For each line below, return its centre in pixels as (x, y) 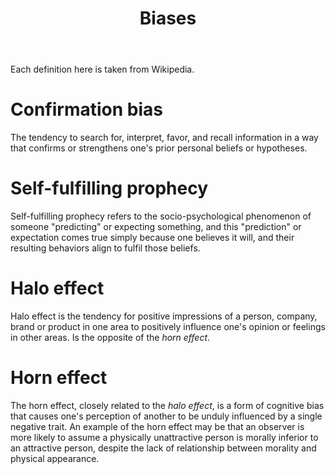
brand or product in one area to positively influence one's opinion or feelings (168, 326)
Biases (168, 18)
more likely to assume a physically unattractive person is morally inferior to (164, 437)
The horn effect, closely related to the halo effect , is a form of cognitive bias (167, 405)
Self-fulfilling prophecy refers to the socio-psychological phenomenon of (161, 216)
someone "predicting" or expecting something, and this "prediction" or (156, 227)
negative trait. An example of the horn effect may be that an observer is (157, 426)
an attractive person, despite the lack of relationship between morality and (163, 448)
